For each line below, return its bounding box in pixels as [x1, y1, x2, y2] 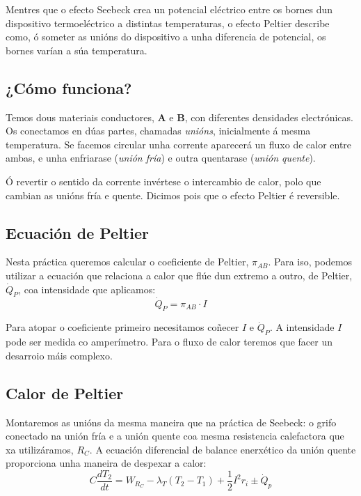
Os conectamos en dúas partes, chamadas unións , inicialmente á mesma [6, 123, 311, 138]
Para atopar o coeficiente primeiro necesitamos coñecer [6, 320, 239, 334]
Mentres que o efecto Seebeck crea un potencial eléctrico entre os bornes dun [6, 2, 333, 16]
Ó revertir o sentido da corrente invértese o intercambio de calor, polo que [6, 173, 321, 188]
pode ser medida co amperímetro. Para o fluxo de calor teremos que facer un [6, 334, 332, 349]
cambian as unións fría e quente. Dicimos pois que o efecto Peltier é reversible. [6, 187, 340, 202]
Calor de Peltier [6, 382, 124, 403]
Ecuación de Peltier [6, 222, 149, 243]
